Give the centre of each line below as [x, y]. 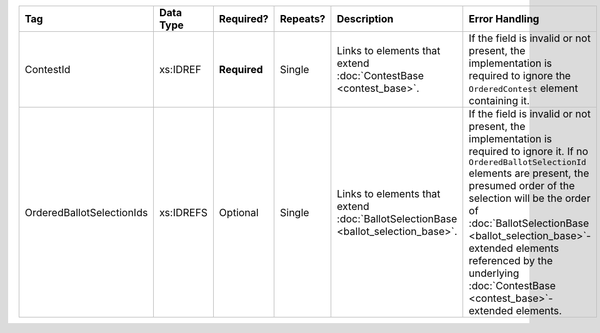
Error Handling [504, 18]
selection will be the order [529, 198]
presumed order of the [521, 185]
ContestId [47, 69]
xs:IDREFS [183, 212]
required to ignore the [520, 75]
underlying [494, 273]
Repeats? [303, 18]
